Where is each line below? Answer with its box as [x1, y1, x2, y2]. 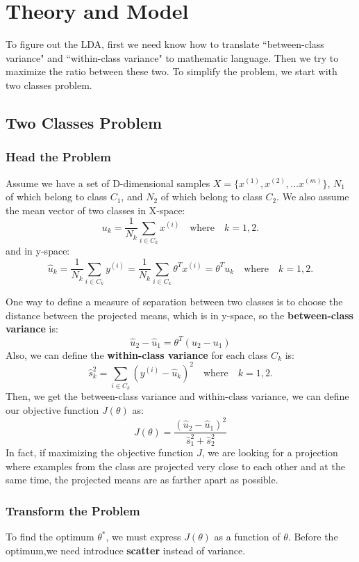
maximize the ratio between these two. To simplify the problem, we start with [6, 64, 337, 79]
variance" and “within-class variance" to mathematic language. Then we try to [6, 50, 339, 65]
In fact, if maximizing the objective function [6, 445, 194, 460]
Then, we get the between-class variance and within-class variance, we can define [6, 389, 349, 403]
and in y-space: [6, 243, 70, 258]
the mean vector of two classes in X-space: [6, 202, 185, 217]
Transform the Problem [6, 501, 140, 519]
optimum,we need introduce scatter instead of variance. [6, 543, 246, 557]
